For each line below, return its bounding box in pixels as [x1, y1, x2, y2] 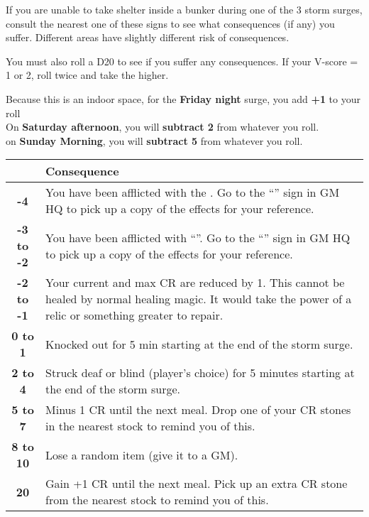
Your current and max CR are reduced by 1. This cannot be [45, 274, 345, 291]
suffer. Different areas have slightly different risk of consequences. [6, 30, 290, 45]
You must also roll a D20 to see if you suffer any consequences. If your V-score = [6, 53, 358, 68]
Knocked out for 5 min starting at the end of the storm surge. [45, 335, 353, 352]
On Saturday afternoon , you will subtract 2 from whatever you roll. [6, 119, 319, 134]
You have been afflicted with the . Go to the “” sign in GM [45, 184, 340, 201]
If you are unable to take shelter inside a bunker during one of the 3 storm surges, [6, 2, 363, 16]
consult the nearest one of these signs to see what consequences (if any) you [6, 16, 335, 31]
